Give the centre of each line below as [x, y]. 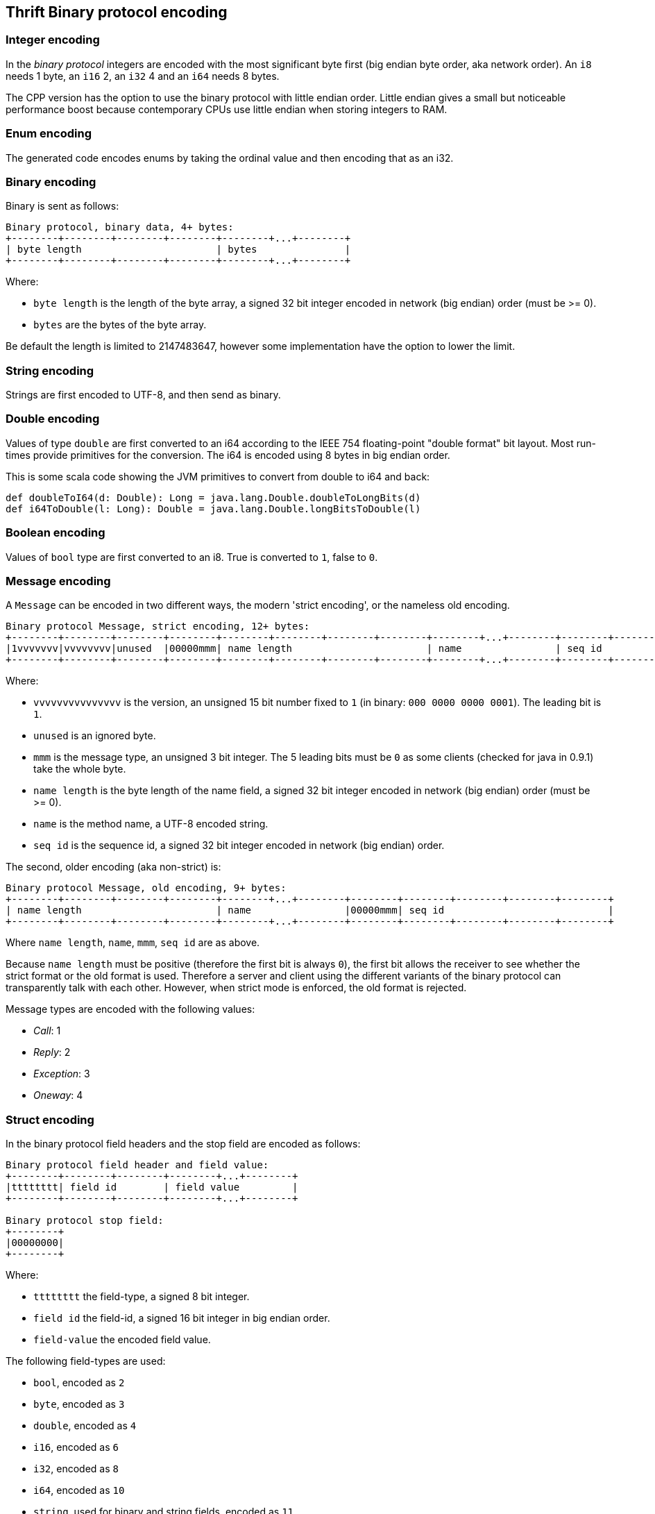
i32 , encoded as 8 [76, 1469]
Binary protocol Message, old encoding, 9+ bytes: [146, 888]
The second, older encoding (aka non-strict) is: [113, 867]
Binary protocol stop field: [85, 1221]
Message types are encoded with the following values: [130, 1009]
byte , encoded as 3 [79, 1404]
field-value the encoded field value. [122, 1340]
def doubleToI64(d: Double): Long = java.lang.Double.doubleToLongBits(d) [213, 497]
